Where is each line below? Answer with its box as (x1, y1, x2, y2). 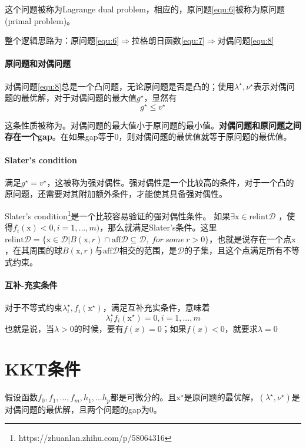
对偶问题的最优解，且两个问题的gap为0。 (5, 403, 162, 415)
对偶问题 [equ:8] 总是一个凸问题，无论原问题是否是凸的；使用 (5, 80, 235, 92)
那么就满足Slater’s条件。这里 (108, 221, 217, 233)
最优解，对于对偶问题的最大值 (21, 91, 137, 104)
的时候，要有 (74, 322, 124, 334)
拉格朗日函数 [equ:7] (131, 34, 205, 47)
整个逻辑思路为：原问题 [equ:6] (5, 34, 119, 47)
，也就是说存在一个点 (209, 232, 292, 245)
